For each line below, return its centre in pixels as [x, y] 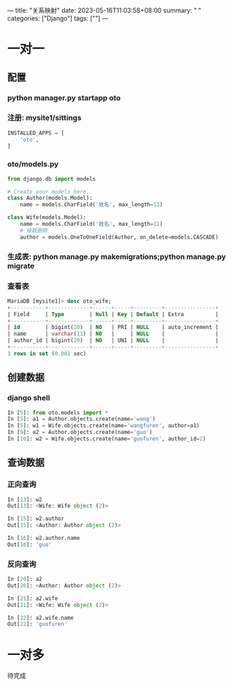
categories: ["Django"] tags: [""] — [58, 18]
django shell [29, 398]
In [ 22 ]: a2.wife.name [40, 618]
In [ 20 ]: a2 [25, 579]
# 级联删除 [34, 230]
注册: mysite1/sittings [45, 118]
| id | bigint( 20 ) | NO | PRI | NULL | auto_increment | [113, 327]
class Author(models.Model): [50, 198]
